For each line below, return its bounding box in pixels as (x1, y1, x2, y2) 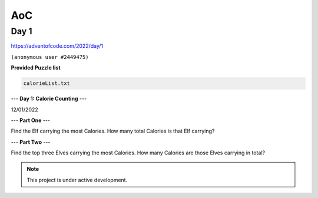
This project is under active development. (26, 176, 128, 183)
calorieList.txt (23, 80, 71, 87)
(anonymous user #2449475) (11, 54, 89, 60)
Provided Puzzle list (11, 64, 61, 71)
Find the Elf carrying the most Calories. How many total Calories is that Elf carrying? (11, 127, 215, 135)
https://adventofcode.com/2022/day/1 (11, 42, 104, 49)
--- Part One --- (11, 117, 50, 124)
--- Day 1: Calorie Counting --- (11, 95, 87, 103)
